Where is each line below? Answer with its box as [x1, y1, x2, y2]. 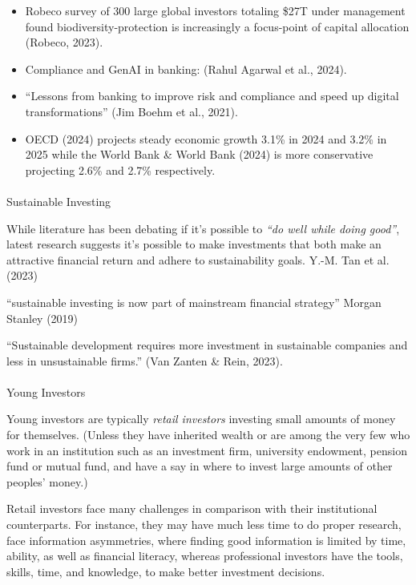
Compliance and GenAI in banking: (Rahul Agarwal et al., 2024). [25, 60, 347, 77]
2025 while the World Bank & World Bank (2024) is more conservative [25, 146, 374, 163]
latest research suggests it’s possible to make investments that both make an [6, 236, 382, 252]
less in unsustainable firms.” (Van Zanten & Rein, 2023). [6, 352, 283, 369]
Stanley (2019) [6, 309, 79, 326]
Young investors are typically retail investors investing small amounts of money [6, 410, 396, 427]
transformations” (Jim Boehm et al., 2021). [25, 103, 238, 119]
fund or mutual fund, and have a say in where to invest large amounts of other [6, 458, 393, 474]
